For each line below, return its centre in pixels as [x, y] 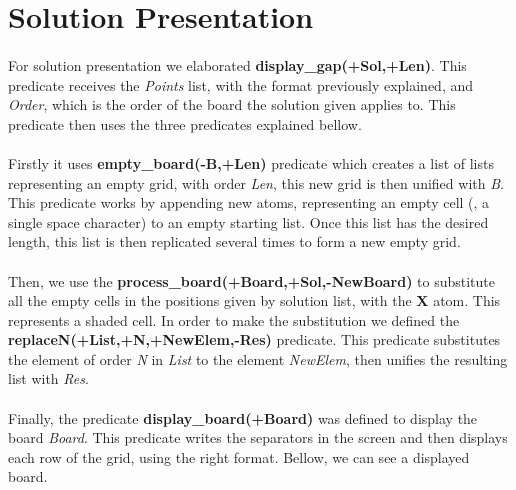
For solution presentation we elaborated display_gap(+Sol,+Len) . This [237, 64]
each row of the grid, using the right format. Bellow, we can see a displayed [239, 456]
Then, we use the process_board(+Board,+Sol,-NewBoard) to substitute [252, 280]
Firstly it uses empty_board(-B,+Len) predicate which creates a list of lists [251, 162]
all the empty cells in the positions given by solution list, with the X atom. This [254, 300]
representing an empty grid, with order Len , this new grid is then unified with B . [256, 182]
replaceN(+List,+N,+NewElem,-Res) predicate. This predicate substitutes [254, 339]
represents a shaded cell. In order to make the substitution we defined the [234, 319]
